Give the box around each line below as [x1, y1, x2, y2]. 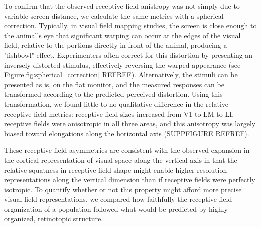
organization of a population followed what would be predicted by [4, 203, 207, 214]
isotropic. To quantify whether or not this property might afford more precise [4, 184, 242, 194]
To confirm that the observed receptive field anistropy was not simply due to [4, 1, 240, 11]
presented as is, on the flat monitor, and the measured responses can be [4, 79, 224, 89]
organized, [4, 213, 36, 224]
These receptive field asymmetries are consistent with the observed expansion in [4, 145, 250, 155]
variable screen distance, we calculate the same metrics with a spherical [4, 10, 224, 21]
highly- [209, 203, 230, 214]
